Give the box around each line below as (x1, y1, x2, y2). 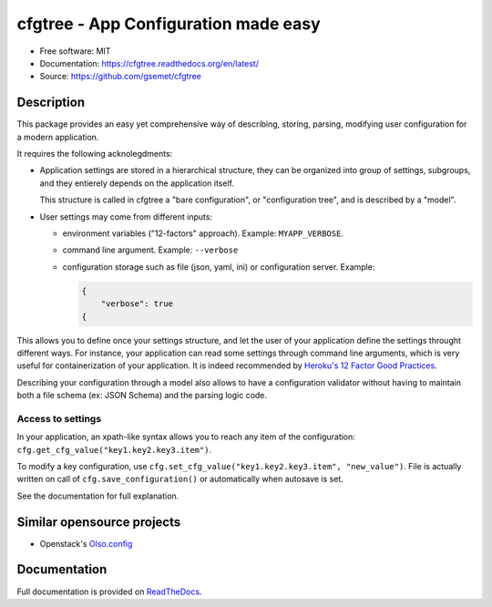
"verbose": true (100, 299, 173, 309)
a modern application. (16, 131, 99, 142)
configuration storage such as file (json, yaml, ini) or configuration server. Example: (62, 261, 375, 273)
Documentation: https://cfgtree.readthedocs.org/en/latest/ (39, 57, 260, 68)
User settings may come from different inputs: (39, 211, 213, 222)
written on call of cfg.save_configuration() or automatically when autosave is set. (16, 474, 343, 485)
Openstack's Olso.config (39, 538, 133, 549)
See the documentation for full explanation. (16, 490, 179, 501)
